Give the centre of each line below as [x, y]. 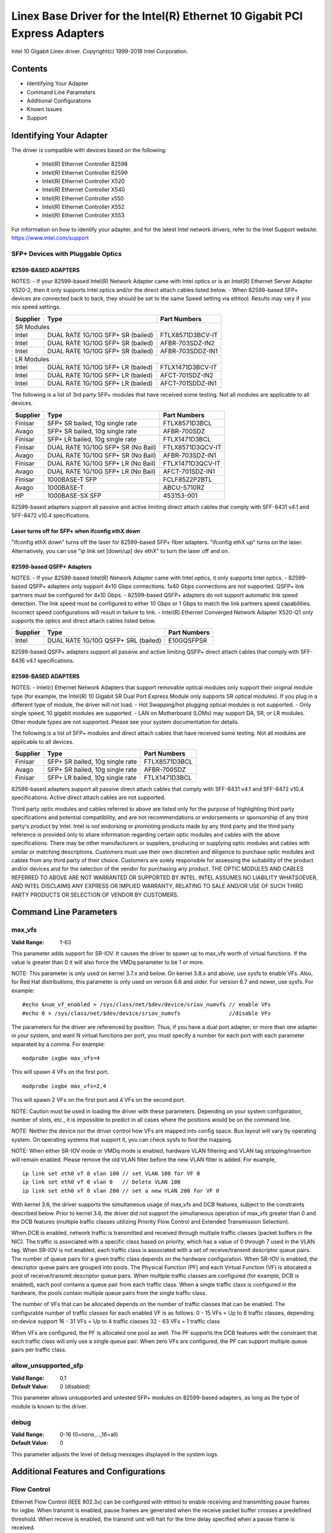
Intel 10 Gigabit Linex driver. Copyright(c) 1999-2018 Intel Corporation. [100, 52]
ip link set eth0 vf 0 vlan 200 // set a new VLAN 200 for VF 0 [121, 1191]
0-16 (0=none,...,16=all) [89, 1434]
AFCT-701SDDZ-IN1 [188, 383]
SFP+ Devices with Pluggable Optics [67, 254]
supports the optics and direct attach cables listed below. [84, 621]
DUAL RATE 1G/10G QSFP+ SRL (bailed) [104, 641]
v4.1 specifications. [50, 660]
